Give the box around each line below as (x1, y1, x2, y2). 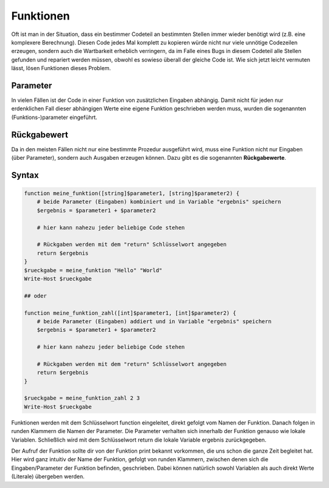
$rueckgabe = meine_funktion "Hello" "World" (24, 267, 163, 274)
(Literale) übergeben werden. (11, 473, 85, 480)
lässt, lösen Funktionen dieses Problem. (11, 65, 111, 72)
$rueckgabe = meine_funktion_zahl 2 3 (24, 395, 140, 402)
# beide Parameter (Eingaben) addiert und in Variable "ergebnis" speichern (37, 318, 272, 325)
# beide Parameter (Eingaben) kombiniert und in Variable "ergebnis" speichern (37, 198, 281, 206)
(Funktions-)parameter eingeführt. (11, 113, 97, 121)
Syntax (11, 170, 39, 180)
